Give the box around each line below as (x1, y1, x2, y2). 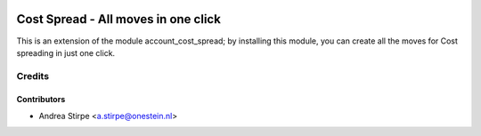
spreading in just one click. (16, 47, 116, 58)
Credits (16, 69, 49, 82)
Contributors (16, 94, 66, 105)
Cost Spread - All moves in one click (16, 12, 222, 27)
